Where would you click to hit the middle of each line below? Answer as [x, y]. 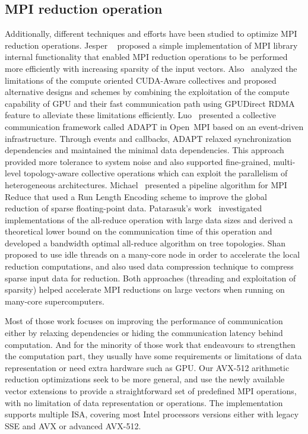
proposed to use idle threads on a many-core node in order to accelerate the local [153, 254]
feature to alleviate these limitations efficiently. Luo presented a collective [141, 115]
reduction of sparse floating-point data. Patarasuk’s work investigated [134, 208]
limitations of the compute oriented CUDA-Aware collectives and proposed [141, 80]
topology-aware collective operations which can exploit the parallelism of [155, 173]
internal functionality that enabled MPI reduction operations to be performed [146, 57]
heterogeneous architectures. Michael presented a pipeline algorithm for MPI [146, 184]
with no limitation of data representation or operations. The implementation [144, 402]
